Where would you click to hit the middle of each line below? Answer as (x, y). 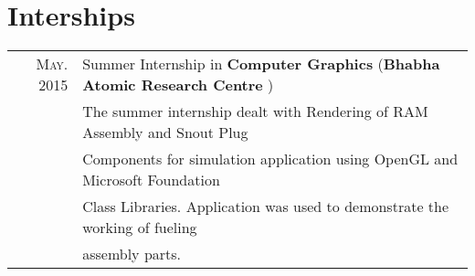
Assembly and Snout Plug (165, 133)
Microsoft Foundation (151, 180)
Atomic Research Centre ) (178, 85)
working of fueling (140, 228)
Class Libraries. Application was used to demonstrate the (266, 207)
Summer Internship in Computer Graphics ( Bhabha (261, 64)
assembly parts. (132, 254)
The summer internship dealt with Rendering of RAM (255, 111)
